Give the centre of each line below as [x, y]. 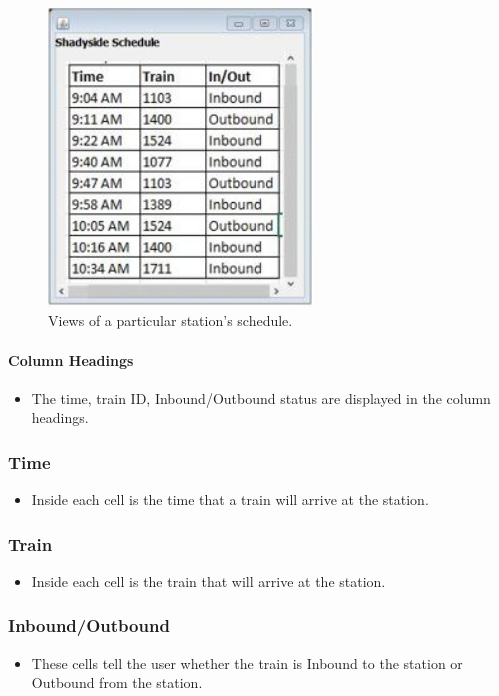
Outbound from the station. [117, 682]
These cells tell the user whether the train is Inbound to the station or [247, 662]
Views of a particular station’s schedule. [170, 320]
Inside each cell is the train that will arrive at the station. [208, 580]
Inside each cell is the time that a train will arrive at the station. [230, 499]
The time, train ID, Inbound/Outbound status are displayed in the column [261, 397]
